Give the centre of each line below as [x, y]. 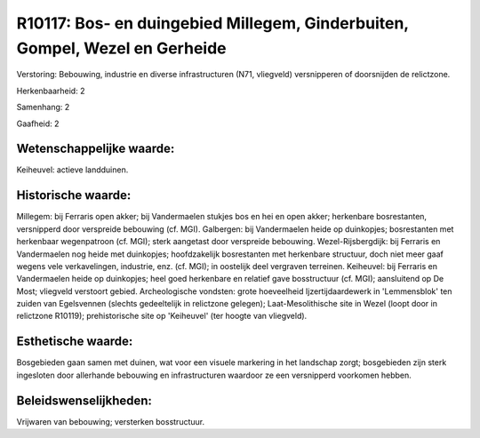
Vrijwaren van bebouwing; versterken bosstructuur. [110, 421]
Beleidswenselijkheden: [84, 400]
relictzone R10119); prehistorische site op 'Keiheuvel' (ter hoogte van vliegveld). [162, 316]
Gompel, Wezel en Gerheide [121, 48]
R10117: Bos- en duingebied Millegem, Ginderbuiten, [212, 23]
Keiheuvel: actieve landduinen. [72, 170]
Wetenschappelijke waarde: [96, 149]
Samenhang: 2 [43, 108]
